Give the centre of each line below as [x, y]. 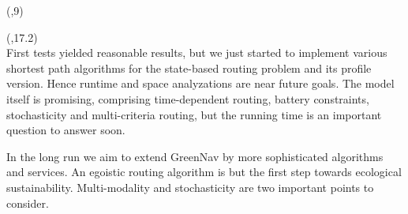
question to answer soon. [66, 130]
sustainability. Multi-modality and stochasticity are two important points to [190, 187]
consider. [28, 203]
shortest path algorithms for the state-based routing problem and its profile [189, 68]
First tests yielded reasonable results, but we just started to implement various [197, 53]
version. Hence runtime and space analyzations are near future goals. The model [200, 83]
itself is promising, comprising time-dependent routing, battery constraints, [188, 98]
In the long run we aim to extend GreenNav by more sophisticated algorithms [195, 156]
